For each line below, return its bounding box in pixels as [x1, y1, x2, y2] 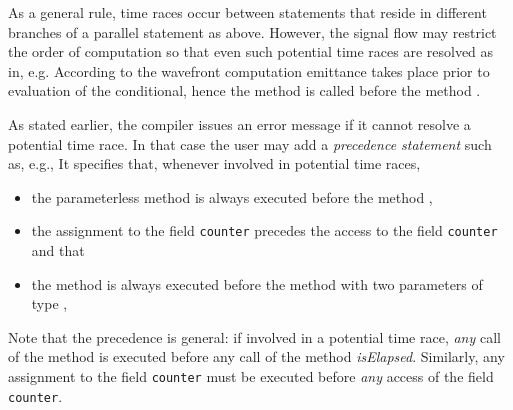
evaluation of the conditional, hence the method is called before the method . [8, 80, 481, 101]
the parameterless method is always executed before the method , [31, 186, 433, 207]
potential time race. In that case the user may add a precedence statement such [8, 133, 492, 154]
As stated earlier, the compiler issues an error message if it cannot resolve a [8, 113, 471, 134]
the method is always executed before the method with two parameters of [31, 273, 483, 294]
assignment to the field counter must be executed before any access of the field [8, 365, 494, 386]
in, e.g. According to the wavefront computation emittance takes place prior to [8, 60, 490, 81]
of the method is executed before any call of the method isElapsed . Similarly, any [8, 346, 505, 367]
